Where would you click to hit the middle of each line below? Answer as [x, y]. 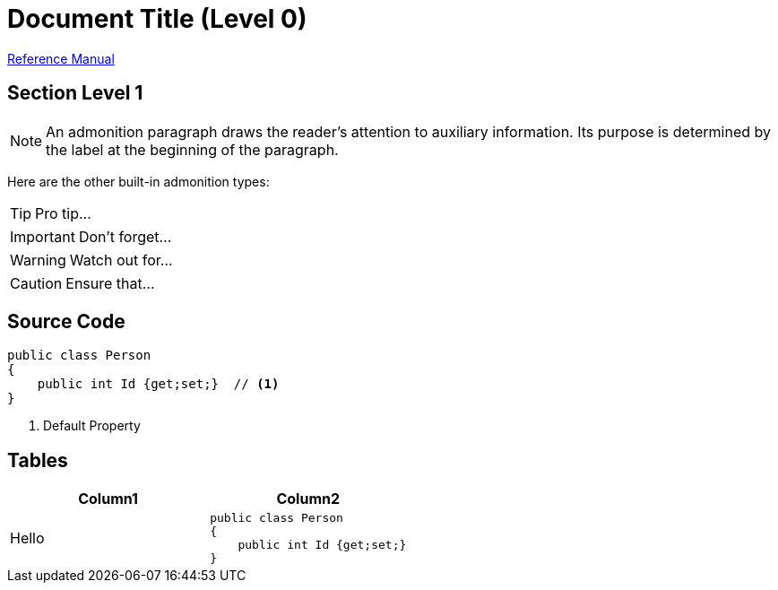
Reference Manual [61, 58]
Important [43, 236]
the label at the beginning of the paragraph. [192, 149]
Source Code [66, 322]
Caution [36, 283]
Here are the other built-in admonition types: [138, 181]
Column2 [308, 499]
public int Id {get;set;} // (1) [158, 384]
